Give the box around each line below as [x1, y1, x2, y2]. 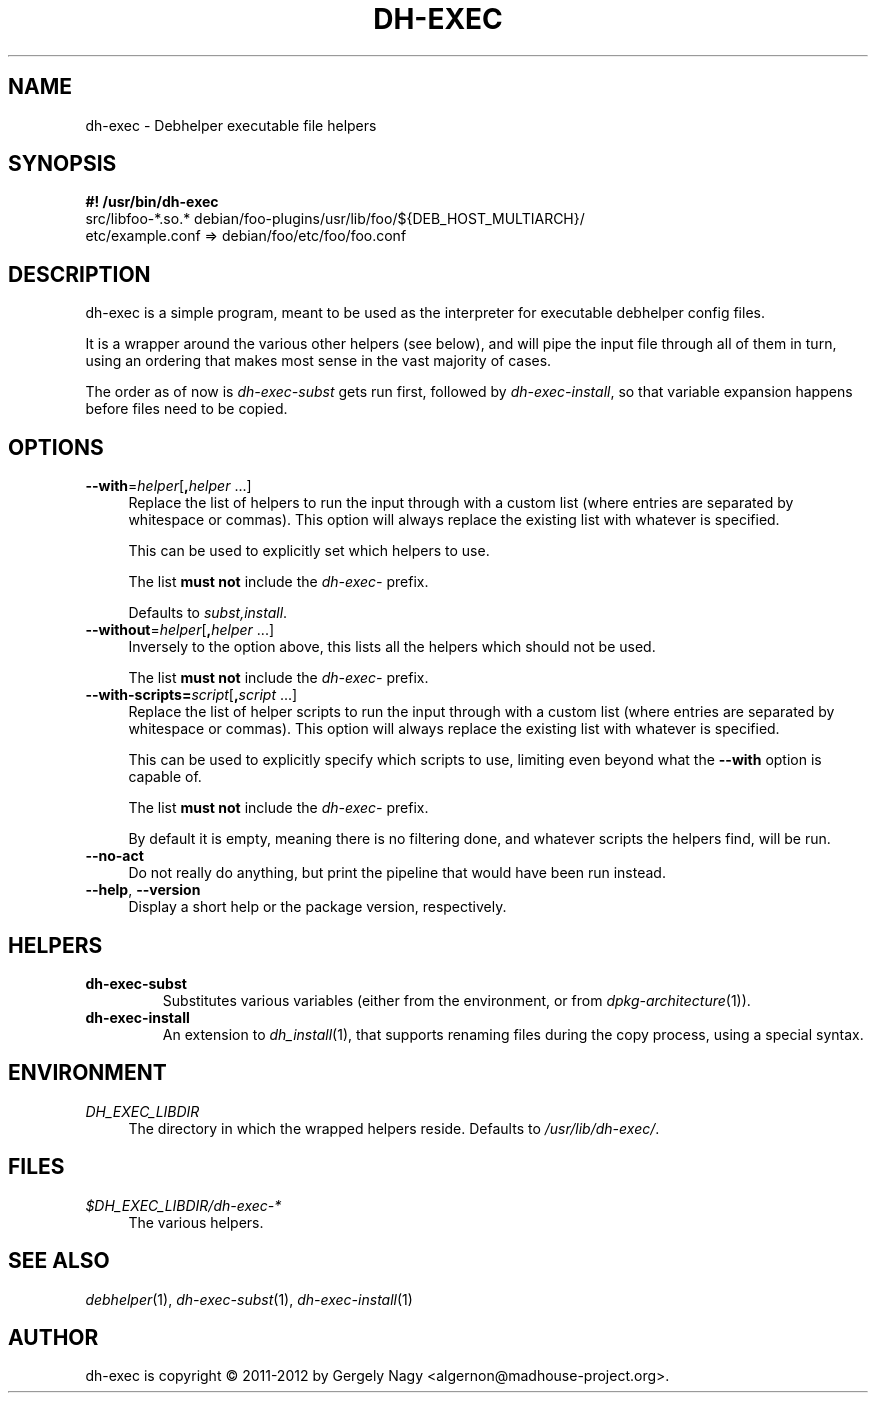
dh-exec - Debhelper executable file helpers [85, 116, 377, 134]
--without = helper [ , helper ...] [85, 621, 275, 639]
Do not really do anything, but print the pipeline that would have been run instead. [128, 864, 666, 882]
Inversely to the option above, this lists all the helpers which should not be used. [128, 638, 656, 656]
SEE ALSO [8, 1248, 110, 1274]
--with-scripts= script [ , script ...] [85, 686, 298, 704]
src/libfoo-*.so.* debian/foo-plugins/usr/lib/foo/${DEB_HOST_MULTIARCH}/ [85, 210, 585, 228]
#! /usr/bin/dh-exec [85, 193, 219, 211]
